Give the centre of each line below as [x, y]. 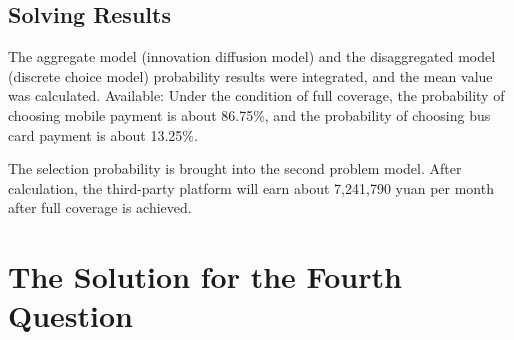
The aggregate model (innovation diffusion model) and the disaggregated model [252, 56]
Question [70, 315]
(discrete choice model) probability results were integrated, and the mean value [250, 75]
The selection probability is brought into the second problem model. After [235, 168]
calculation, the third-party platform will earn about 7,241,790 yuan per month [251, 187]
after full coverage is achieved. [100, 207]
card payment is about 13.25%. [103, 134]
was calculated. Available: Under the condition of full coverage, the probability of [256, 95]
